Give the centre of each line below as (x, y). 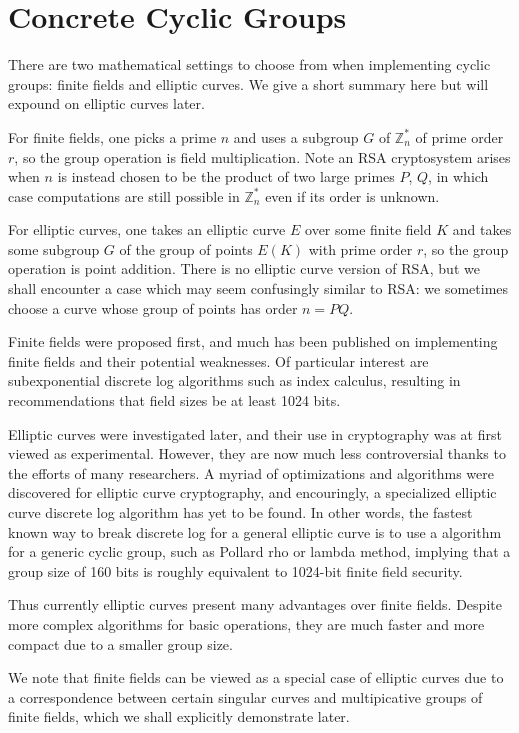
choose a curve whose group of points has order (153, 307)
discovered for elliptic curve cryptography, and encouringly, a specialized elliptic (252, 492)
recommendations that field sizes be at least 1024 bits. (174, 400)
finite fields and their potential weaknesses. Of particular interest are (218, 360)
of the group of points (186, 248)
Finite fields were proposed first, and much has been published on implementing (253, 341)
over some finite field (368, 229)
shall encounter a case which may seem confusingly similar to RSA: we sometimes (258, 288)
